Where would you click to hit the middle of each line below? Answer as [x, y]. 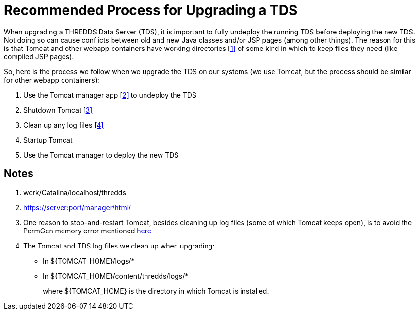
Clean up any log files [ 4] [64, 125]
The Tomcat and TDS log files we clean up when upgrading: [119, 246]
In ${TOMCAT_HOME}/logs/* [89, 261]
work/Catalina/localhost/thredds [75, 192]
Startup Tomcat [48, 140]
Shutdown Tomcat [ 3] [58, 110]
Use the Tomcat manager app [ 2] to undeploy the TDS [110, 95]
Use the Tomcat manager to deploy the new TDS [101, 155]
